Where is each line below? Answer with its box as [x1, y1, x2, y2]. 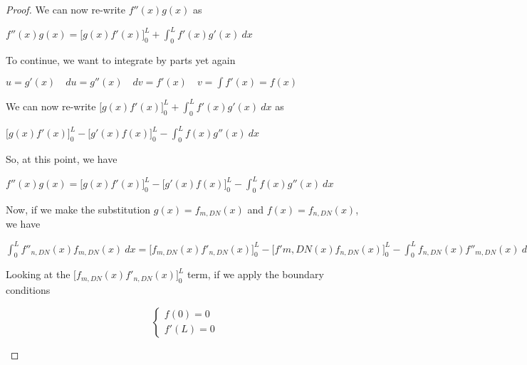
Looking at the [6, 267, 71, 282]
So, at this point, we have [6, 152, 118, 166]
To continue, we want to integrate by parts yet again [6, 52, 236, 67]
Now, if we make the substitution [6, 201, 151, 216]
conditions [6, 282, 51, 297]
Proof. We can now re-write [6, 2, 126, 16]
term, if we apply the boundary [187, 267, 324, 282]
